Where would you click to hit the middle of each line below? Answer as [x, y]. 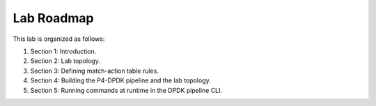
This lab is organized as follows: [59, 39]
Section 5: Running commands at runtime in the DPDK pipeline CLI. [126, 90]
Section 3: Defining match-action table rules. [95, 71]
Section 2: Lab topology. [65, 61]
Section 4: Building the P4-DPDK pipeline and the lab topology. [121, 80]
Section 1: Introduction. [63, 51]
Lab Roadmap [53, 18]
